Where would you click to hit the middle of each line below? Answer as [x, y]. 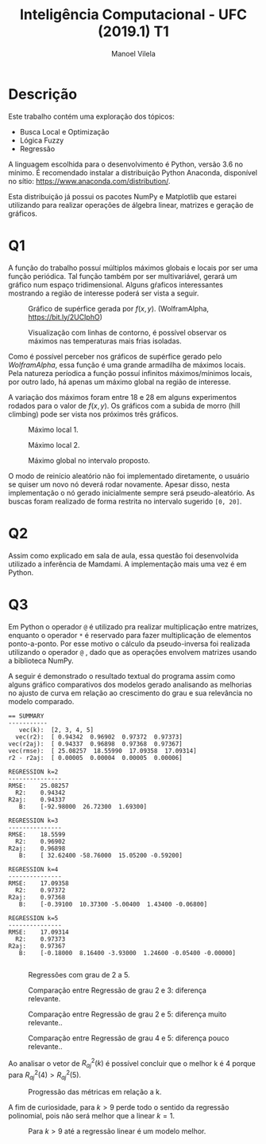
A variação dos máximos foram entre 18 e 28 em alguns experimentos [122, 397]
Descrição [43, 94]
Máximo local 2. [54, 445]
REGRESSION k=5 [33, 918]
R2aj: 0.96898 [37, 848]
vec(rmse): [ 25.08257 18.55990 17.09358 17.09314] [102, 750]
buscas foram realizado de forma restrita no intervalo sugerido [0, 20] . [125, 501]
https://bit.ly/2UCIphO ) [66, 317]
